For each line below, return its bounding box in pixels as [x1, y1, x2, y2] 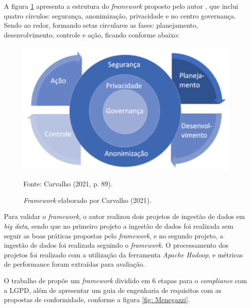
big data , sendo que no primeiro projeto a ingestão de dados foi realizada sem [4, 220, 234, 231]
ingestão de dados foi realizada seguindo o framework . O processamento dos [4, 240, 229, 250]
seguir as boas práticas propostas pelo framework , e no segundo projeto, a [4, 230, 223, 240]
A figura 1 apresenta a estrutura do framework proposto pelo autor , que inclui [4, 1, 238, 11]
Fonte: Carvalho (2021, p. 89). [23, 179, 113, 189]
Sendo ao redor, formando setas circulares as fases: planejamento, [4, 20, 198, 30]
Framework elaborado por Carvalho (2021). [23, 195, 151, 205]
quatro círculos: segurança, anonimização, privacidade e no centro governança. [4, 10, 236, 20]
